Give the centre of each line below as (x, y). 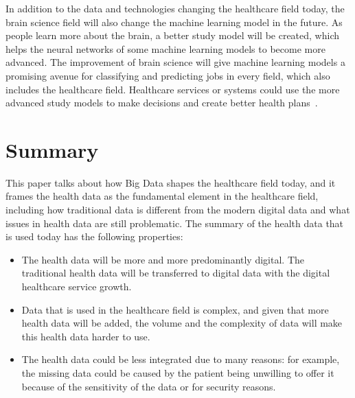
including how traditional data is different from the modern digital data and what (178, 210)
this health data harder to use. (86, 336)
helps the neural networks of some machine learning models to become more (165, 48)
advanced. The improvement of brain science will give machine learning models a (175, 62)
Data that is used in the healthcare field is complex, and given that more (175, 309)
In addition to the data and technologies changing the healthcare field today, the (175, 8)
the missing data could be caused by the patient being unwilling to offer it (178, 373)
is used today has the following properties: (94, 236)
